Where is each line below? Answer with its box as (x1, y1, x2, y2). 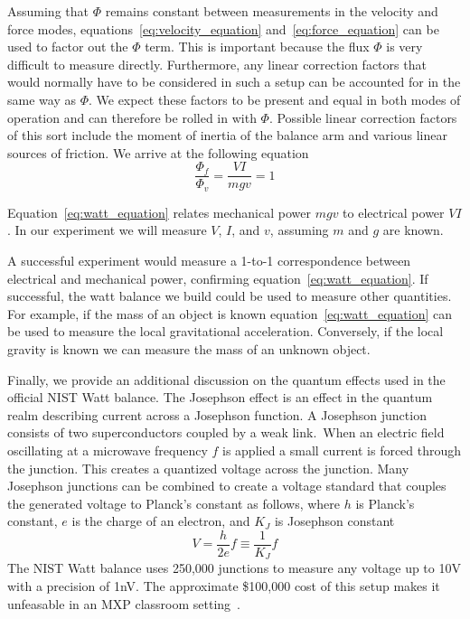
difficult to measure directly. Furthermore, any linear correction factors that (7, 54, 427, 73)
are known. (382, 220, 444, 239)
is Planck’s (355, 493, 415, 512)
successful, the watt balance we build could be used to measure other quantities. (7, 286, 452, 305)
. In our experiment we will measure (7, 220, 207, 239)
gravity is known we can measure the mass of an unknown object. (7, 340, 371, 359)
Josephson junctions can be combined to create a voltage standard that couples (7, 476, 446, 495)
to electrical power (343, 202, 445, 221)
